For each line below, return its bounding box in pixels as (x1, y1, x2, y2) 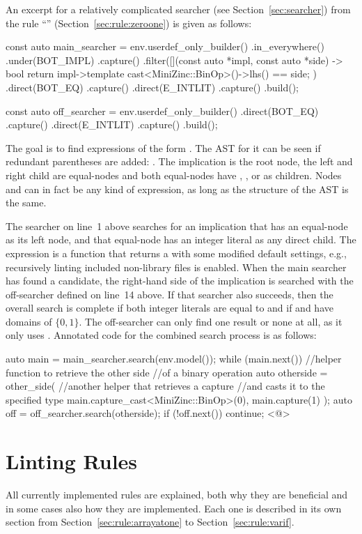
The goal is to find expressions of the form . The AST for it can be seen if (6, 140, 321, 155)
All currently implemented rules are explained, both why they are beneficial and (6, 487, 348, 502)
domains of (6, 314, 52, 328)
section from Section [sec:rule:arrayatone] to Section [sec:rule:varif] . (6, 514, 294, 529)
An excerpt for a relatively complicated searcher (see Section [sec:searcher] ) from (6, 2, 351, 16)
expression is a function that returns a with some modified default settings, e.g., (6, 245, 347, 260)
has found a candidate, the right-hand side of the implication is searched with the (6, 273, 354, 288)
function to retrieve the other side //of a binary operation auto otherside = (6, 365, 328, 379)
